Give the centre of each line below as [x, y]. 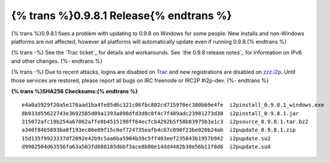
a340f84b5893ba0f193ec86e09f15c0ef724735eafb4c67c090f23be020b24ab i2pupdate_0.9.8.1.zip [159, 130]
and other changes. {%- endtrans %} [57, 61]
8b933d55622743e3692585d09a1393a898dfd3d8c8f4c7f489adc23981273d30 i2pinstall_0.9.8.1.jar [160, 113]
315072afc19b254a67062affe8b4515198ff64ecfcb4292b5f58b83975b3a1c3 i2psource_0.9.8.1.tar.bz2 [165, 122]
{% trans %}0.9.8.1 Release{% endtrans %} [122, 16]
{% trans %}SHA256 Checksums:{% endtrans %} [74, 91]
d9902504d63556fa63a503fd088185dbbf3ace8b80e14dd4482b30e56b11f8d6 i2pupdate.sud [146, 147]
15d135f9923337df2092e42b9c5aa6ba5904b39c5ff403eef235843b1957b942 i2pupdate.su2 [146, 138]
